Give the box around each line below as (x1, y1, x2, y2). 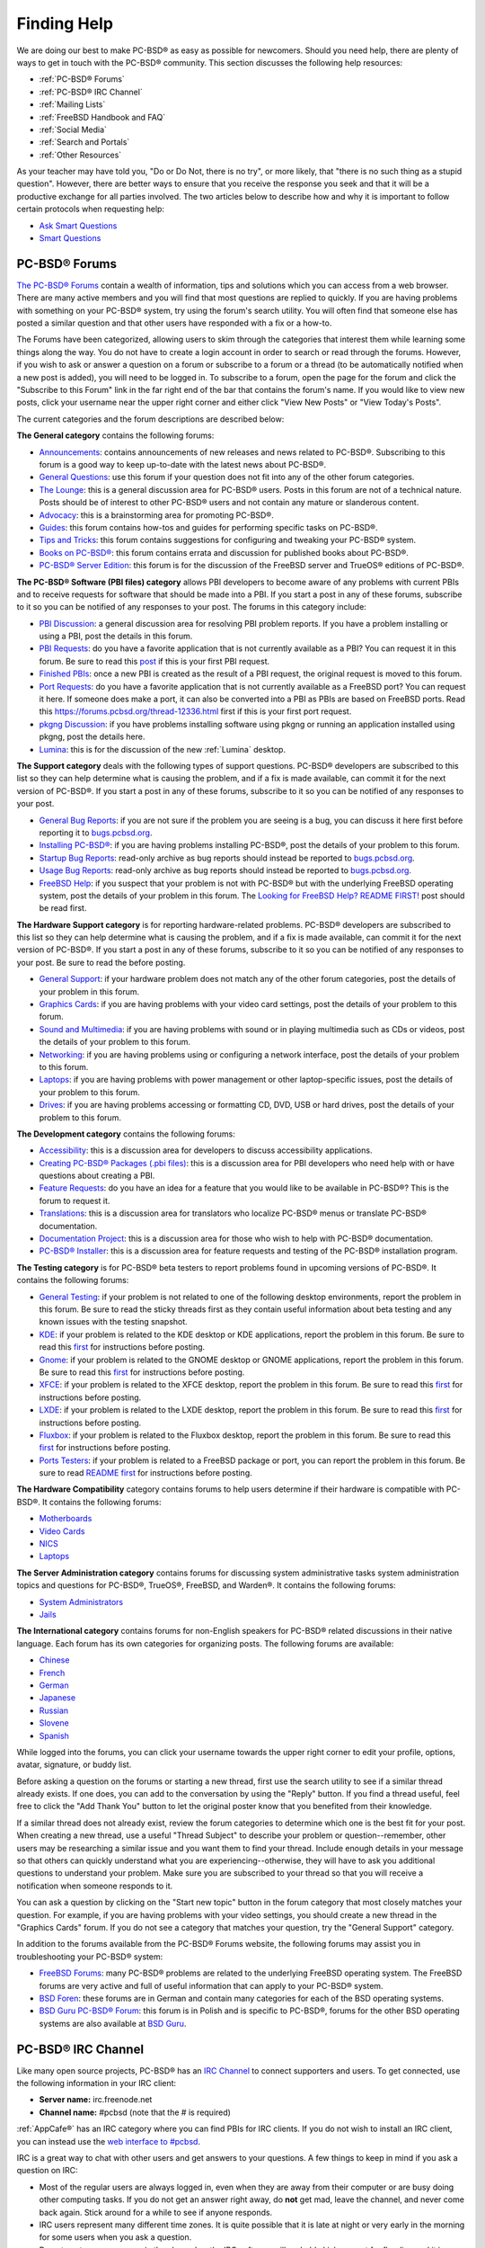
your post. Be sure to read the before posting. (16, 957, 186, 968)
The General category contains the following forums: (16, 430, 215, 441)
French (39, 1667, 66, 1678)
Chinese (39, 1655, 70, 1665)
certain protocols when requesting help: (16, 203, 165, 215)
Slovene (39, 1717, 69, 1728)
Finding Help (16, 13, 114, 33)
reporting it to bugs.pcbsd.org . (39, 827, 153, 838)
